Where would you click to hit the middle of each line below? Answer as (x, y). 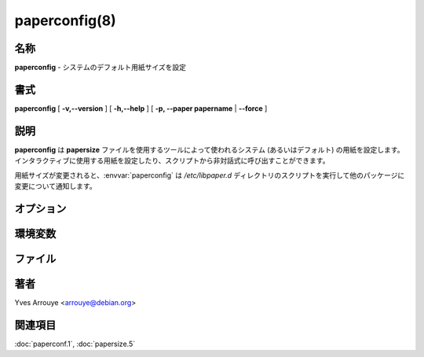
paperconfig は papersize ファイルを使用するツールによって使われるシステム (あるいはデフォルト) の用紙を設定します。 (209, 149)
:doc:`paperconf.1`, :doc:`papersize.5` (75, 344)
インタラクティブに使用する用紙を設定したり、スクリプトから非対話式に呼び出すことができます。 (172, 160)
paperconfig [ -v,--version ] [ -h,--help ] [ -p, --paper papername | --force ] (141, 108)
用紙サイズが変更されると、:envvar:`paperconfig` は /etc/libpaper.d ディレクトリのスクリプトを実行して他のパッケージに (210, 175)
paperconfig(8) (66, 20)
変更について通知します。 (56, 186)
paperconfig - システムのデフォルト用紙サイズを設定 (100, 68)
